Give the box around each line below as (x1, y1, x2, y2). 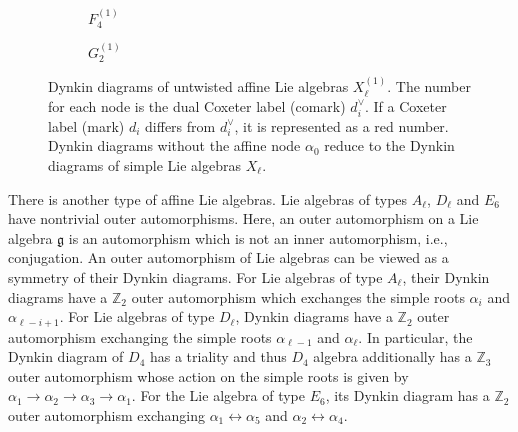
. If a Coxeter (364, 95, 447, 116)
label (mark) (48, 115, 125, 136)
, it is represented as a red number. (234, 115, 449, 136)
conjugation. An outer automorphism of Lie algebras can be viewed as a (8, 247, 449, 268)
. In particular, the (358, 326, 473, 347)
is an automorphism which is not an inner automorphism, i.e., (68, 227, 448, 248)
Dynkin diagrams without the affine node (48, 135, 301, 156)
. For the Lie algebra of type (131, 385, 305, 406)
